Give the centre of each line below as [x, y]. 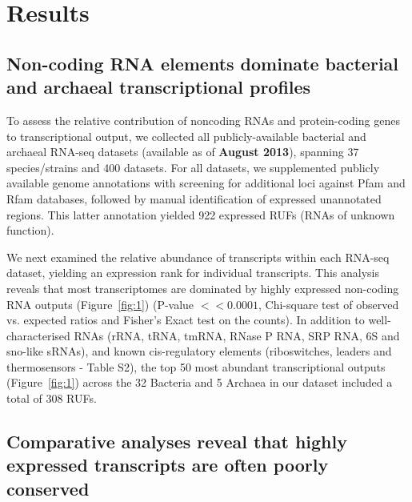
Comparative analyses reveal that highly [177, 442]
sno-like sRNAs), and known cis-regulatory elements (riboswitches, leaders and [199, 351]
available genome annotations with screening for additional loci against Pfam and [206, 183]
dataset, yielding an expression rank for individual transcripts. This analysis [193, 273]
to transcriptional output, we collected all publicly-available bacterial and [186, 136]
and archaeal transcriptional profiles [159, 87]
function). [30, 230]
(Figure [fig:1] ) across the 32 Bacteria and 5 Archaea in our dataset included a [200, 382]
